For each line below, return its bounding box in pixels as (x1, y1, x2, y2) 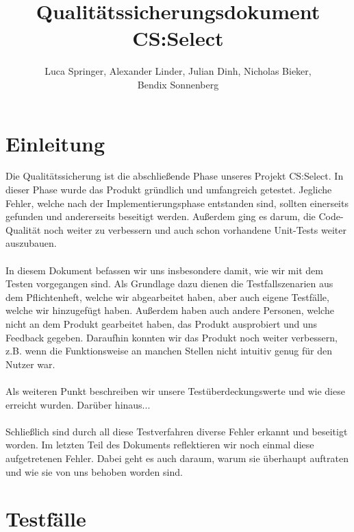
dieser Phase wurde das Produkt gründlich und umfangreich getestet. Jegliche (5, 182, 332, 197)
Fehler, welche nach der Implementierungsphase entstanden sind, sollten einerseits (5, 195, 349, 210)
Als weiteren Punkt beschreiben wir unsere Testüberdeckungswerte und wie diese (5, 383, 345, 398)
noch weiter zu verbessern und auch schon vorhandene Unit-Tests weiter (44, 222, 346, 237)
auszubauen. (5, 236, 57, 250)
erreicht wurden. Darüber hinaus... (5, 397, 151, 411)
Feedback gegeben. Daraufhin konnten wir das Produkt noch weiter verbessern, (5, 330, 338, 344)
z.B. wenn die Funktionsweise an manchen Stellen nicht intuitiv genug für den (5, 343, 332, 358)
